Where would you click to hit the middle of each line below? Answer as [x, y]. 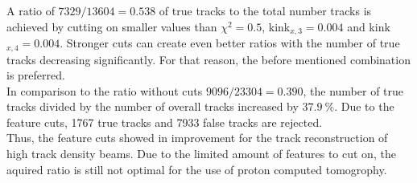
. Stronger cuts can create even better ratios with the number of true [230, 43]
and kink [369, 26]
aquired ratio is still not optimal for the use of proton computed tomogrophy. [197, 169]
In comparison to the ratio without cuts [105, 90]
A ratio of [31, 10]
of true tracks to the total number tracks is [265, 10]
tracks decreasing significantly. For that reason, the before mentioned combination [208, 59]
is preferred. [36, 75]
